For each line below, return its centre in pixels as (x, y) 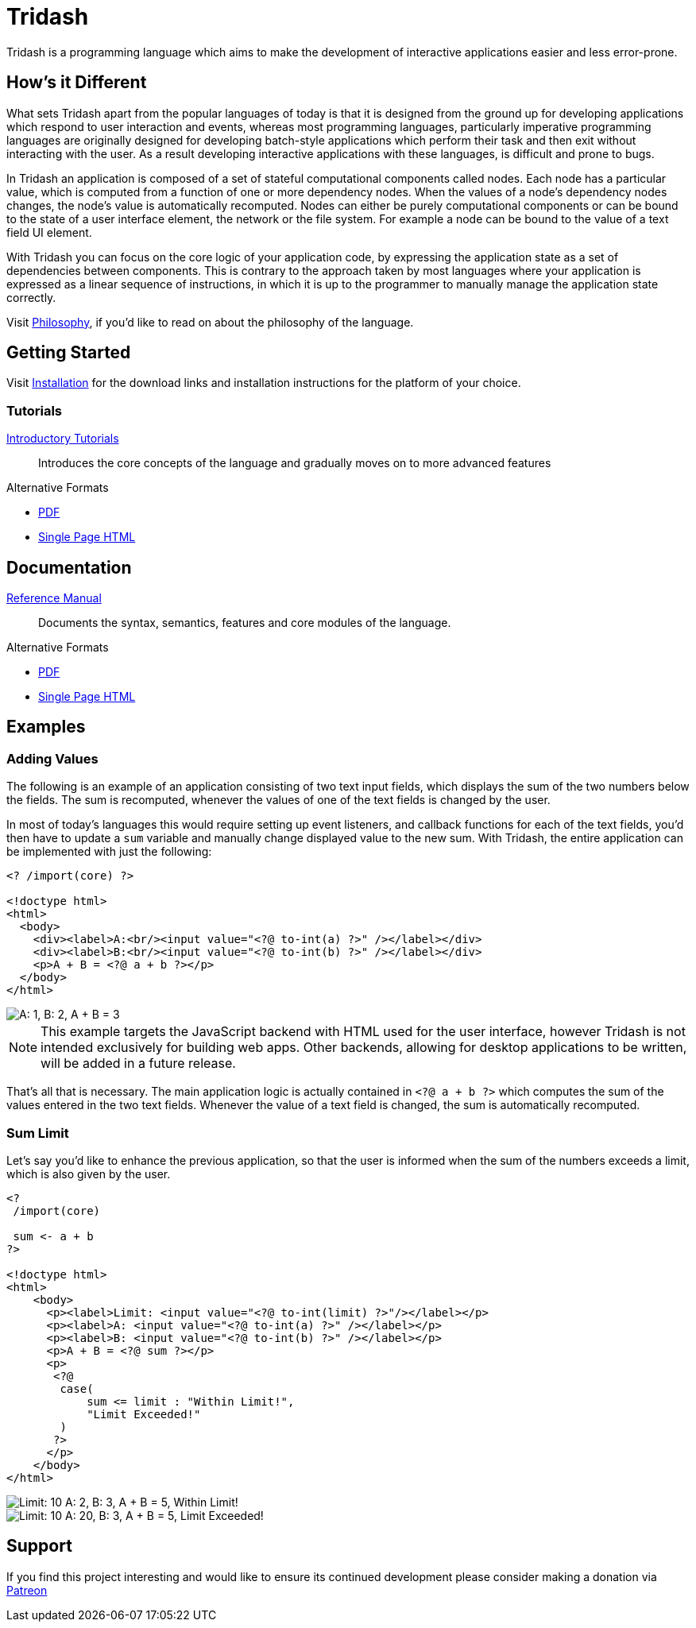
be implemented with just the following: (109, 852)
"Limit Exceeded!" (144, 1414)
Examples (46, 727)
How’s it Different (77, 83)
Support (39, 1546)
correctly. (31, 297)
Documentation (69, 567)
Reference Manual (54, 598)
